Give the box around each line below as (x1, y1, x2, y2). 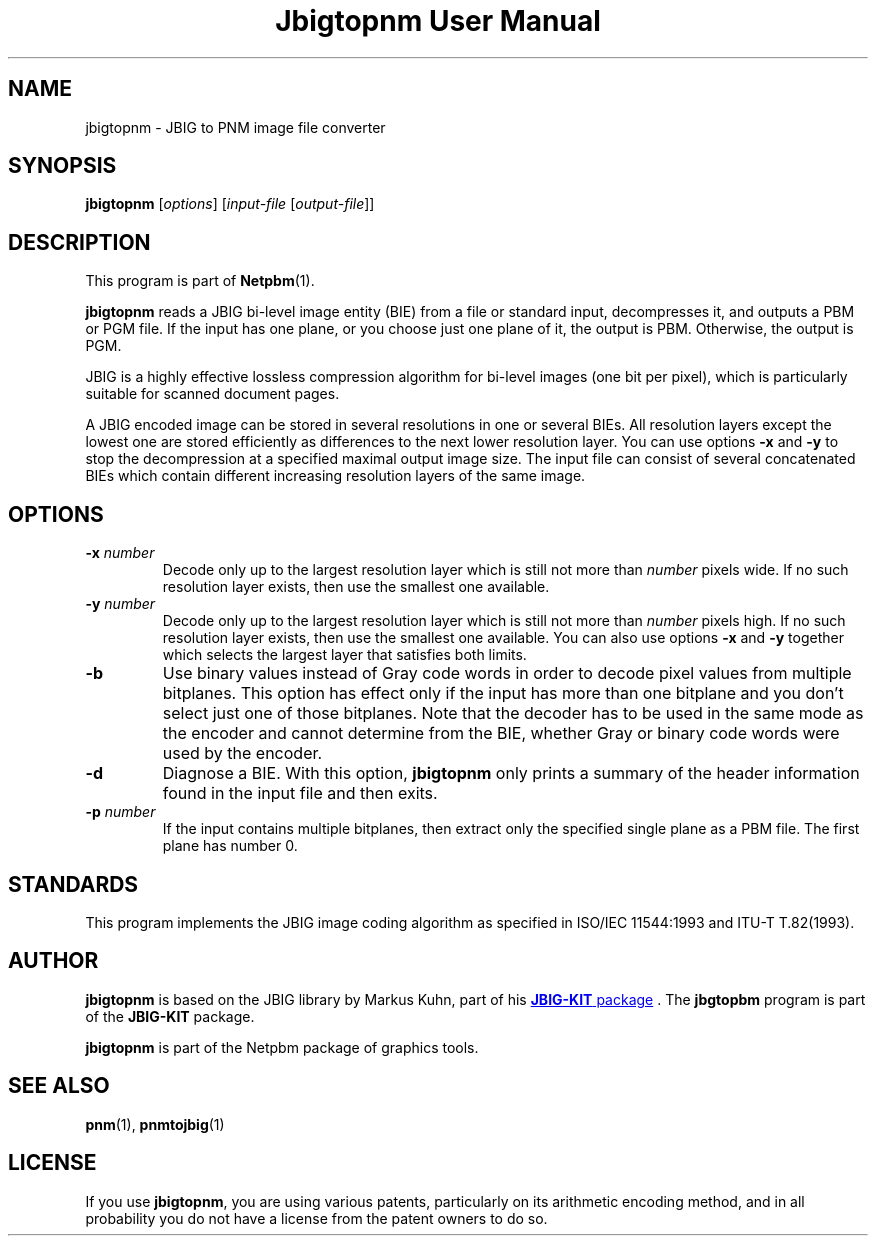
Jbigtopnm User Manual (275, 4, 601, 38)
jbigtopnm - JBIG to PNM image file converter (85, 118, 386, 136)
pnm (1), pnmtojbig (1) (85, 1115, 225, 1133)
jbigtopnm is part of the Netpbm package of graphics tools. (85, 1038, 479, 1056)
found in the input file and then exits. (162, 783, 438, 804)
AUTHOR (8, 948, 99, 974)
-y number (85, 595, 156, 613)
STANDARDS (8, 871, 139, 897)
